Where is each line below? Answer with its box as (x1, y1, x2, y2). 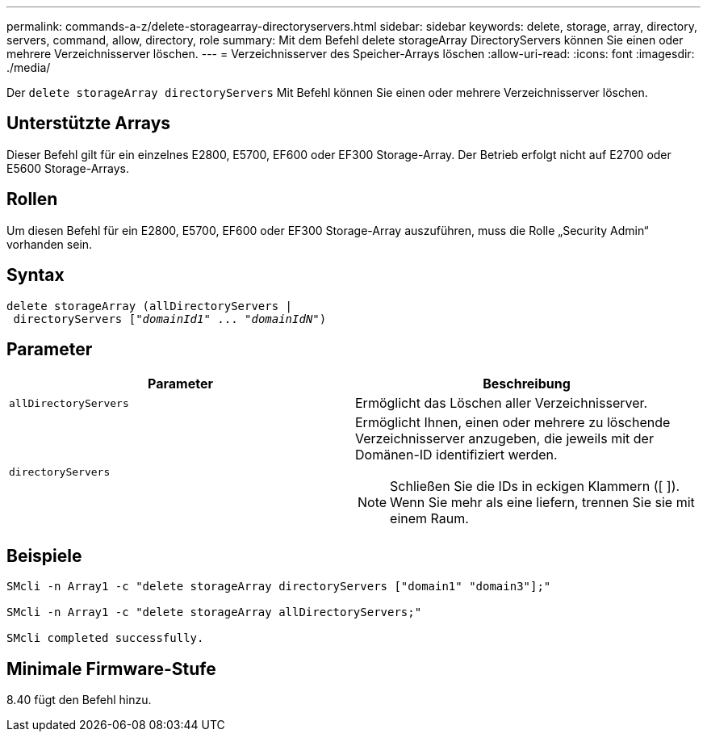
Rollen (6, 189, 58, 210)
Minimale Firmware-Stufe (6, 658, 216, 679)
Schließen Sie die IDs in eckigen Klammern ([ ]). (390, 478, 680, 495)
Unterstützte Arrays (6, 113, 171, 134)
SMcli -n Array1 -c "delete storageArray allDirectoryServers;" (6, 606, 422, 619)
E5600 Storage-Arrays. (6, 161, 130, 175)
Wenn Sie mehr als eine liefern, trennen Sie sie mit (390, 494, 695, 511)
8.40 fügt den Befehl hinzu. (6, 693, 152, 707)
